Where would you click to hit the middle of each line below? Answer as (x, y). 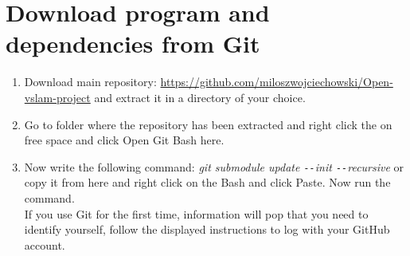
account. (45, 244)
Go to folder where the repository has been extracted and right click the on (208, 124)
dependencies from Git (133, 43)
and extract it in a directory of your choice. (200, 97)
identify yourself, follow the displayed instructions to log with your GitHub (207, 229)
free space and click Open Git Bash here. (124, 140)
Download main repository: (90, 82)
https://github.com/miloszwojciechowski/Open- (277, 82)
